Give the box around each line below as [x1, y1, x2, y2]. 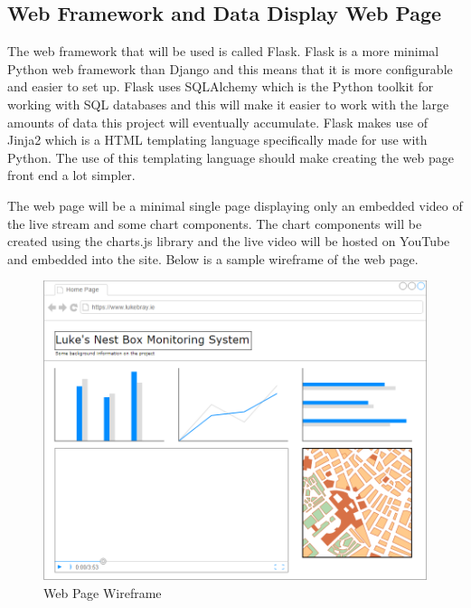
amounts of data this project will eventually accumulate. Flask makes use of [7, 112, 428, 131]
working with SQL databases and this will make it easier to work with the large [7, 94, 449, 113]
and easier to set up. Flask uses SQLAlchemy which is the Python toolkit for [7, 77, 434, 96]
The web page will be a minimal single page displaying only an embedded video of [7, 195, 463, 214]
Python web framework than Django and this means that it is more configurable [7, 59, 453, 78]
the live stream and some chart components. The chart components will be [7, 214, 422, 233]
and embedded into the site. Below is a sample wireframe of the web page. [7, 249, 419, 268]
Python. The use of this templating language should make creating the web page [7, 147, 454, 166]
